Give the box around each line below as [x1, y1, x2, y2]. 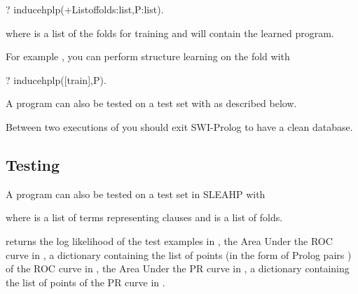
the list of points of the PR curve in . [6, 274, 165, 289]
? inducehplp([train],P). [6, 72, 106, 87]
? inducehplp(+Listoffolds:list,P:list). [6, 2, 164, 16]
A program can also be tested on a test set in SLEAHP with [6, 186, 266, 201]
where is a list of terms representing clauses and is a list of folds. [6, 210, 283, 225]
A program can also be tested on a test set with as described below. [6, 96, 297, 111]
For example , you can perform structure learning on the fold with [6, 49, 290, 64]
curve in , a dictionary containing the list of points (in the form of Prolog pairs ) [6, 247, 352, 262]
